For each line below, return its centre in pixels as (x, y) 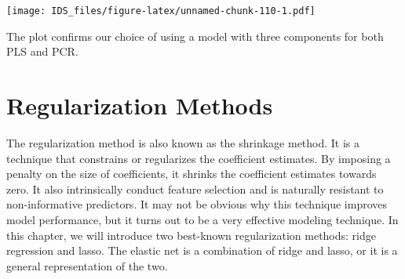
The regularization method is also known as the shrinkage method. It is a (183, 142)
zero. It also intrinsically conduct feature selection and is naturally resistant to (195, 188)
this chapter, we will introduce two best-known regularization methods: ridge (191, 235)
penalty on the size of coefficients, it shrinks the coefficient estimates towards (192, 174)
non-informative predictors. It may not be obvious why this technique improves (197, 204)
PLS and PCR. (42, 51)
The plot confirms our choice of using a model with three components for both (195, 36)
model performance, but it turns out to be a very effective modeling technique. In (202, 219)
